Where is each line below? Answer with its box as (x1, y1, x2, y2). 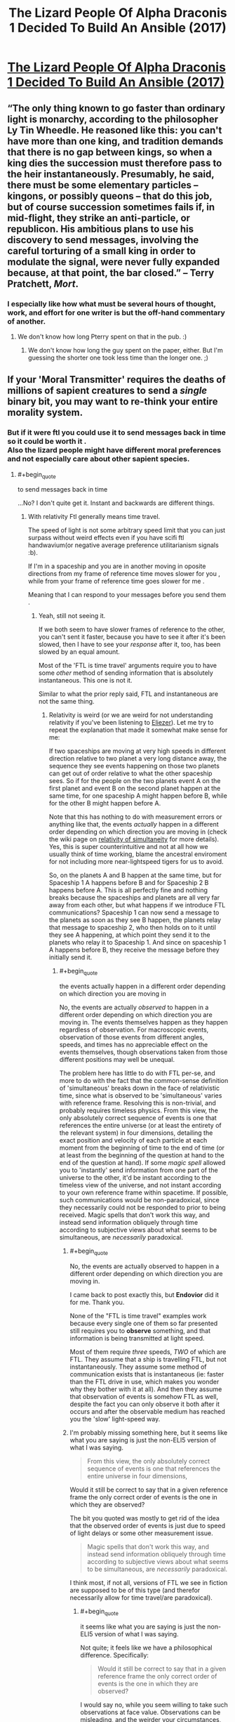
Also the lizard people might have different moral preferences (7, 445, 222, 455)
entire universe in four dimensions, (87, 1471, 188, 1480)
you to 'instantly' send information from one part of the (59, 1166, 219, 1174)
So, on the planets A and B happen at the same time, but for (48, 871, 222, 879)
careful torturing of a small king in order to (7, 244, 196, 257)
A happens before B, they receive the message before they (48, 946, 220, 954)
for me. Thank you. (69, 1298, 125, 1306)
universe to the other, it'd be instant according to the (59, 1174, 212, 1182)
